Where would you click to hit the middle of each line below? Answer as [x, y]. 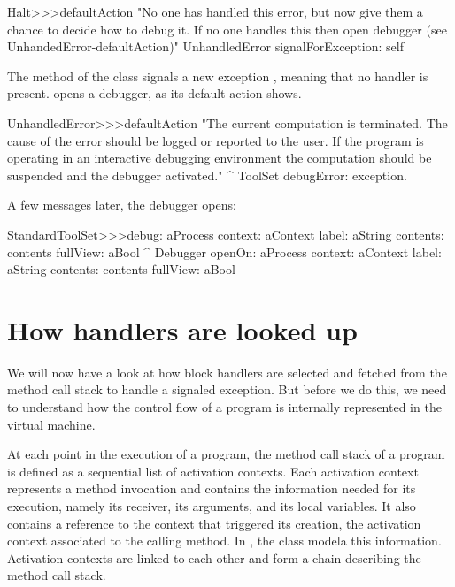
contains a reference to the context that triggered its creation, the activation [214, 523]
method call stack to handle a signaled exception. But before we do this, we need [227, 389]
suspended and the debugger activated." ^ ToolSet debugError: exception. [207, 175]
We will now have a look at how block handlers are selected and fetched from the [227, 372]
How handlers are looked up [182, 329]
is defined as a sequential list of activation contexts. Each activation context [213, 471]
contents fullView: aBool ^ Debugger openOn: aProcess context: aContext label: [224, 252]
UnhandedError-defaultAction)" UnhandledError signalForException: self [205, 46]
